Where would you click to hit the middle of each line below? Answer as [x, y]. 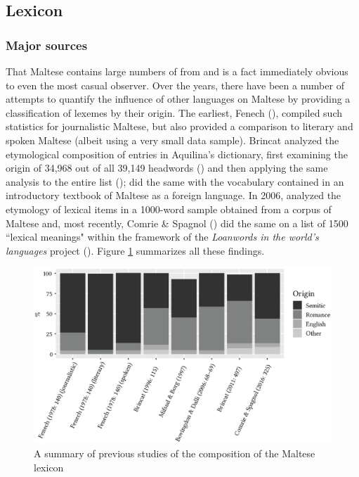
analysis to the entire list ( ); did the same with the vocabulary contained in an [175, 181]
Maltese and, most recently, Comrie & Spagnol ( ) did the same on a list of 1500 [177, 223]
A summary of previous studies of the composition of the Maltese [175, 453]
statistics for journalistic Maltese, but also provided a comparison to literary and [179, 126]
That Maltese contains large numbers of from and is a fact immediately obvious [177, 71]
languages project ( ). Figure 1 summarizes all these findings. [135, 250]
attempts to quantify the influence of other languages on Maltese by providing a [178, 99]
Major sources [47, 45]
